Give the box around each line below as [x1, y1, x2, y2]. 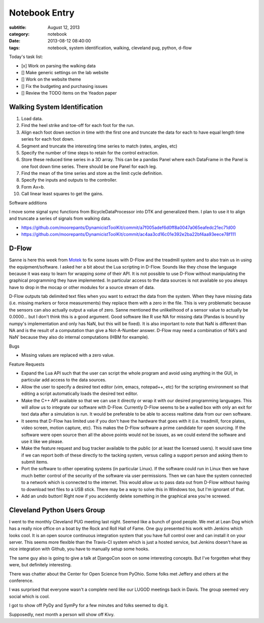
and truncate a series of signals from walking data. [9, 215, 111, 222]
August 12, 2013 [47, 24, 80, 30]
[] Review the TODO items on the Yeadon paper [21, 90, 117, 96]
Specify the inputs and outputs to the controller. [21, 177, 117, 183]
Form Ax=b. [21, 184, 45, 190]
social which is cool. [9, 593, 50, 599]
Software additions [9, 200, 47, 206]
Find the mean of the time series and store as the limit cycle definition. [21, 170, 163, 176]
